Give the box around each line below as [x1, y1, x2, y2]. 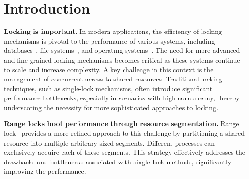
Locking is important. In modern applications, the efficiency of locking [4, 26, 222, 36]
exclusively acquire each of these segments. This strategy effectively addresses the [4, 147, 246, 157]
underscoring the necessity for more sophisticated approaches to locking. [4, 102, 218, 112]
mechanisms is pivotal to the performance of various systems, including [4, 35, 215, 46]
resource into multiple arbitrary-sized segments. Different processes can [4, 137, 215, 147]
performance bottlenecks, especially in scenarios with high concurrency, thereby [4, 93, 240, 103]
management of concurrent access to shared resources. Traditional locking [4, 74, 222, 84]
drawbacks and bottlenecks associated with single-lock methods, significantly [4, 156, 232, 166]
